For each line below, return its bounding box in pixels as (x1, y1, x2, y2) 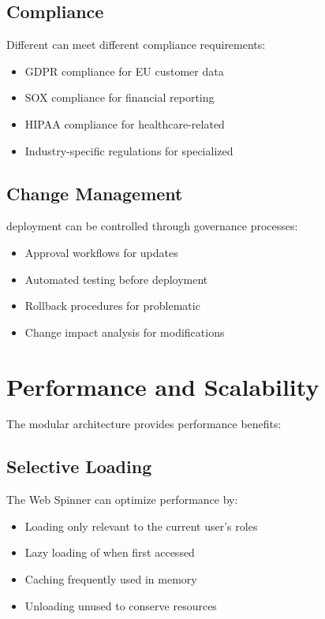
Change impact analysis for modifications (24, 323, 225, 340)
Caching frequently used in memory (24, 571, 197, 587)
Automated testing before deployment (24, 270, 208, 287)
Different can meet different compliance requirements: (6, 36, 266, 53)
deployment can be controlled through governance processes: (6, 218, 298, 234)
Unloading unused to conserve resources (24, 597, 217, 613)
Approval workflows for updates (24, 244, 178, 260)
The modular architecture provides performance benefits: (6, 416, 282, 432)
